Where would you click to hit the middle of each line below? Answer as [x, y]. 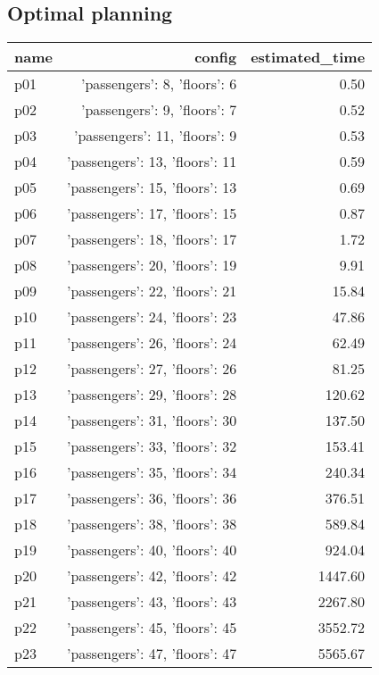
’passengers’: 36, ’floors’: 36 [152, 498]
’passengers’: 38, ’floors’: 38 [152, 524]
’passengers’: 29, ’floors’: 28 [152, 395]
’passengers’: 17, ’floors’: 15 [152, 213]
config [216, 57]
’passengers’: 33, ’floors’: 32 [152, 446]
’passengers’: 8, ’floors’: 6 [159, 84]
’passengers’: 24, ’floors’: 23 [152, 317]
